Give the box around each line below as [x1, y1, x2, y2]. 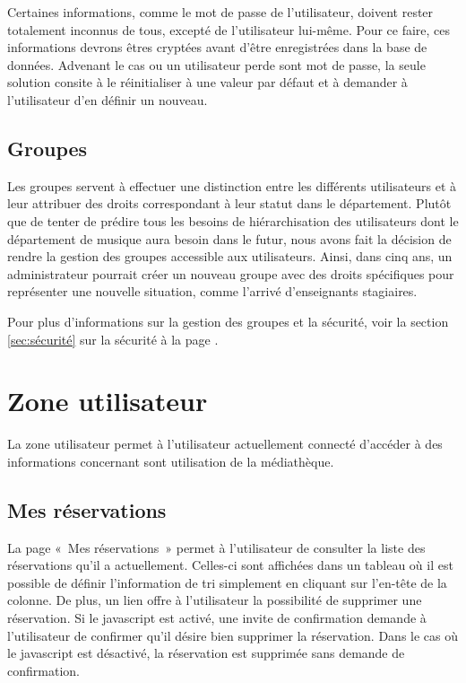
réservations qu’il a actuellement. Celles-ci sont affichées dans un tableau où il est [7, 556, 453, 574]
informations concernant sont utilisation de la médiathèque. [7, 451, 334, 470]
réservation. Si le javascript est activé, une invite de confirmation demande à [7, 609, 427, 626]
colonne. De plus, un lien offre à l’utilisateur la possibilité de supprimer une [7, 591, 422, 609]
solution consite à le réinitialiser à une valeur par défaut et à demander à [7, 73, 408, 92]
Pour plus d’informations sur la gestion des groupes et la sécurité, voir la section [7, 311, 449, 330]
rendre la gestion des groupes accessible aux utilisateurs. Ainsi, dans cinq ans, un [7, 247, 453, 266]
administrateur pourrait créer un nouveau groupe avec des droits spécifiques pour [7, 264, 454, 283]
